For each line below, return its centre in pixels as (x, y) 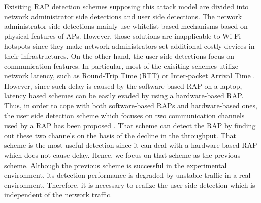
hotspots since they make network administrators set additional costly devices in (129, 46)
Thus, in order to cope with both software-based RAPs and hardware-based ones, (131, 105)
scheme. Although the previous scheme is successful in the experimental (116, 165)
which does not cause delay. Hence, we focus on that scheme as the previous (122, 155)
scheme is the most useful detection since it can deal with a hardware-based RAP (131, 145)
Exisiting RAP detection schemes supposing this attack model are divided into (126, 6)
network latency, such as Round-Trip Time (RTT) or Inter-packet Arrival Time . (130, 76)
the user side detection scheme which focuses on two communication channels (124, 115)
